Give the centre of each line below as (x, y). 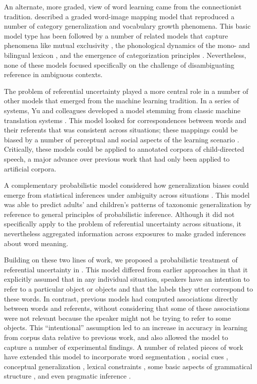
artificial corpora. (30, 168)
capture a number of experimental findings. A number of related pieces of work (124, 347)
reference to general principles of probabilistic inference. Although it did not (119, 214)
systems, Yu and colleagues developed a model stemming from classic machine (122, 110)
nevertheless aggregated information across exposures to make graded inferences (125, 234)
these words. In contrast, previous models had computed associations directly (121, 298)
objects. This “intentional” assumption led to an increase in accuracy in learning (126, 327)
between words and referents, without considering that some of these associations (127, 308)
